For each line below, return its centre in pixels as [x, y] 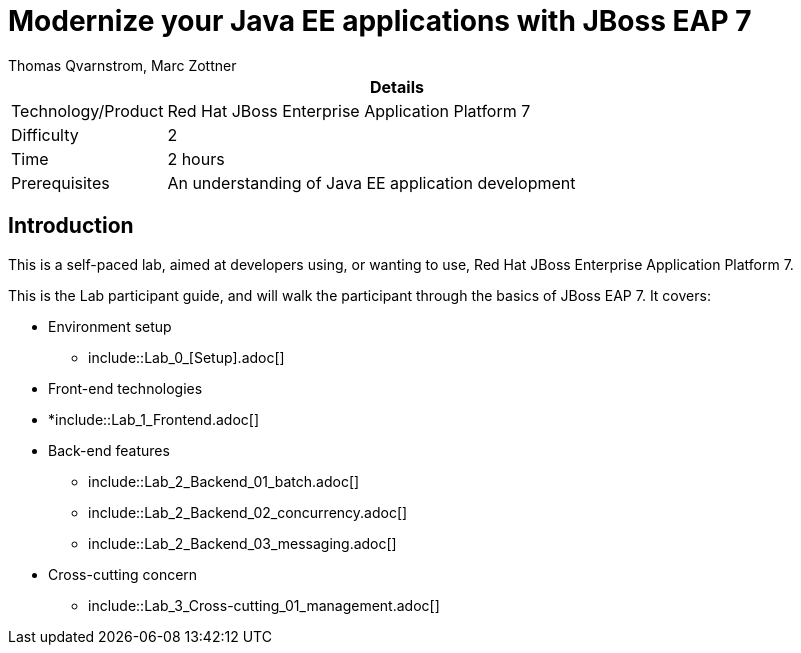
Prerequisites [60, 182]
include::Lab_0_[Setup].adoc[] [186, 357]
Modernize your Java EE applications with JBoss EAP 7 [380, 21]
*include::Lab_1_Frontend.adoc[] [153, 419]
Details [397, 86]
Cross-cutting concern [123, 574]
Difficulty [45, 134]
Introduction [71, 226]
